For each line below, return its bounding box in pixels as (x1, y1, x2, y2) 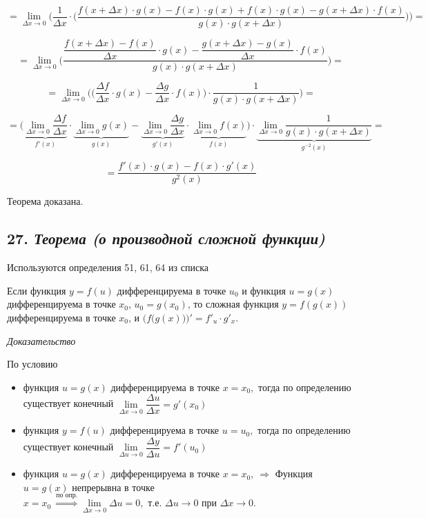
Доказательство (7, 333, 76, 348)
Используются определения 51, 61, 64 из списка (7, 260, 208, 275)
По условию (7, 357, 58, 371)
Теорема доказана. (7, 194, 84, 208)
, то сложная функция (187, 297, 279, 311)
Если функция (7, 283, 66, 297)
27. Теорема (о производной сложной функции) (7, 228, 326, 249)
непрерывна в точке (72, 479, 155, 494)
